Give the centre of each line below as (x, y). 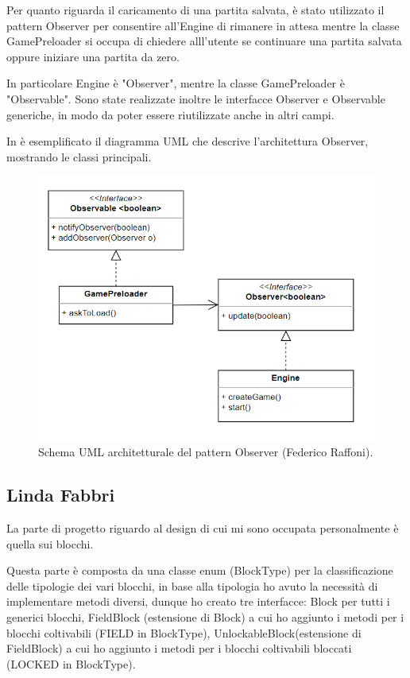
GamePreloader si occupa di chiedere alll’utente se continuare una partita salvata (204, 41)
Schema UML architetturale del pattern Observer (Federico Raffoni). (206, 452)
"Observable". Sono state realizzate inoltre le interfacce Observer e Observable (196, 98)
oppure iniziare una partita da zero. (93, 56)
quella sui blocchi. (50, 543)
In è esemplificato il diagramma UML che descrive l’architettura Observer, (188, 141)
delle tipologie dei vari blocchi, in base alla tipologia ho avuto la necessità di (192, 585)
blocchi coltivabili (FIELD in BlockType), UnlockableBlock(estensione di (184, 632)
